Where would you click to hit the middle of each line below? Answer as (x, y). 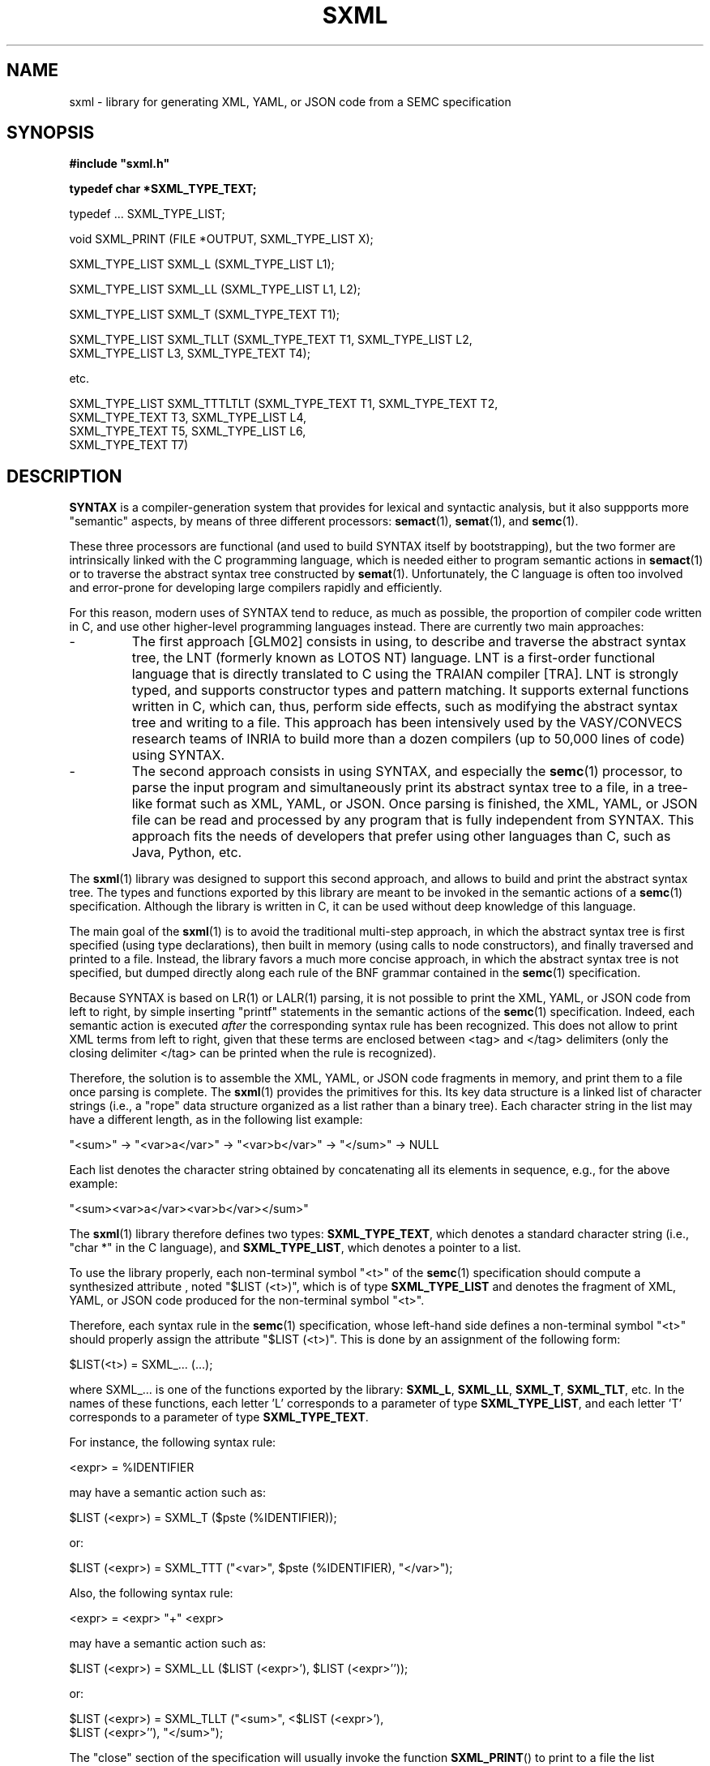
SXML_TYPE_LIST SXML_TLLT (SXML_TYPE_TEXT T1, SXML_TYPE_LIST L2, (271, 340)
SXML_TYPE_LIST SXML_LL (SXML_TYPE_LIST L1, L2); (215, 289)
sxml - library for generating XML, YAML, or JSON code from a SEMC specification (290, 101)
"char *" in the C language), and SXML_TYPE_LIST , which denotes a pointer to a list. (295, 1248)
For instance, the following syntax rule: (173, 1442)
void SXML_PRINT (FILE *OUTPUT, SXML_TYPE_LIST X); (221, 239)
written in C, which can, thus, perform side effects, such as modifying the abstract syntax (405, 707)
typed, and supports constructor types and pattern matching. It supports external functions (410, 690)
